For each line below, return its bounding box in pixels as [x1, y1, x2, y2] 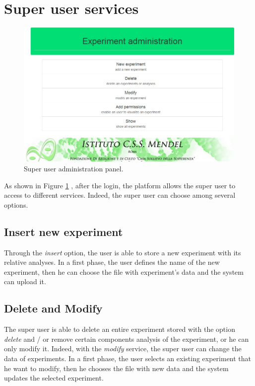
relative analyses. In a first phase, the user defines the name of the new [4, 257, 220, 267]
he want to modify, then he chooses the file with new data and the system [4, 363, 229, 373]
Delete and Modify [4, 301, 103, 316]
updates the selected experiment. [4, 373, 104, 383]
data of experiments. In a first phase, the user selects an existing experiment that [4, 353, 252, 363]
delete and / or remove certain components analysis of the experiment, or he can [4, 333, 249, 344]
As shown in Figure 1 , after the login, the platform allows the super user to [4, 180, 236, 190]
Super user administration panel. [24, 163, 124, 174]
